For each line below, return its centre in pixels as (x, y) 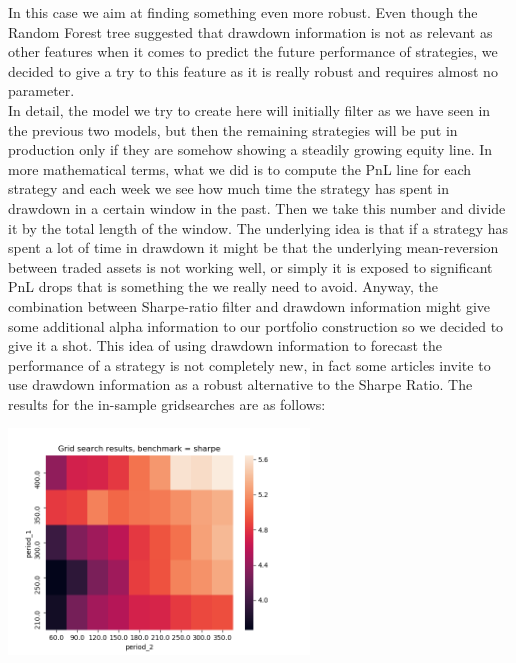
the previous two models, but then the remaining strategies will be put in (233, 129)
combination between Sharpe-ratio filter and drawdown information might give (249, 305)
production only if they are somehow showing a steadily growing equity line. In (250, 149)
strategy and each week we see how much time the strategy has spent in (228, 188)
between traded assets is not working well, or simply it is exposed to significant (250, 266)
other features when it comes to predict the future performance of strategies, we (253, 51)
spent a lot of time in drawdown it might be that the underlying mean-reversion (253, 247)
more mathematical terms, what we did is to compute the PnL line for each (239, 168)
